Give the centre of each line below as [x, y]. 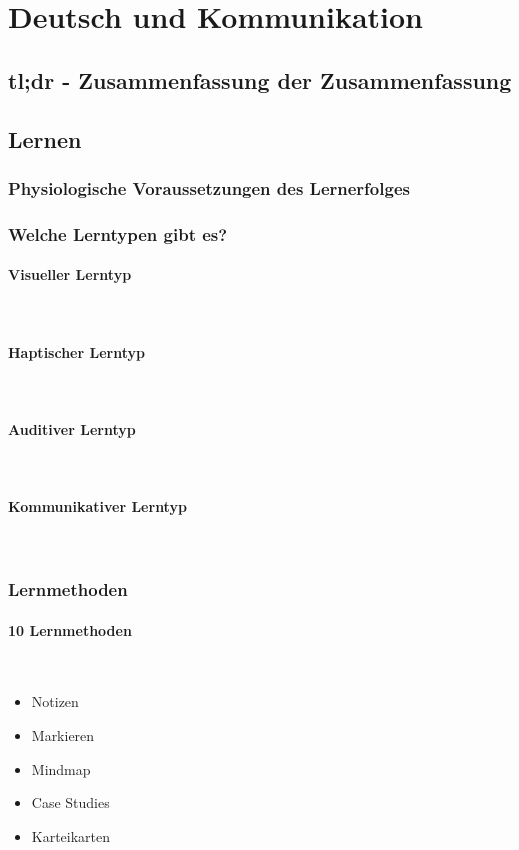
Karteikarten [71, 835]
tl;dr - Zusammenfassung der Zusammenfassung [260, 79]
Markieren [63, 735]
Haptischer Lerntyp [76, 351]
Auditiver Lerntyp [72, 429]
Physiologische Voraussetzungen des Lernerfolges [209, 187]
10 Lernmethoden [70, 629]
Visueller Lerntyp [70, 274]
